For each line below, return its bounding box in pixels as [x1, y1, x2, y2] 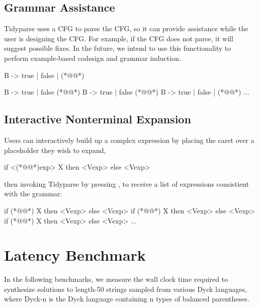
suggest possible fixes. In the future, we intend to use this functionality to [4, 43, 231, 53]
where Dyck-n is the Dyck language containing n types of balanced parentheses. [4, 293, 249, 304]
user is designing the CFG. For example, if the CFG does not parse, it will [4, 33, 233, 43]
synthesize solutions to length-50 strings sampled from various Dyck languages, [4, 283, 247, 294]
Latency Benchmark [4, 245, 146, 265]
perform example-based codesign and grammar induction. [4, 52, 181, 63]
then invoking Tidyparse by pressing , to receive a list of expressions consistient [4, 178, 249, 189]
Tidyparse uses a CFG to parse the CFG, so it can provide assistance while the [4, 23, 248, 34]
